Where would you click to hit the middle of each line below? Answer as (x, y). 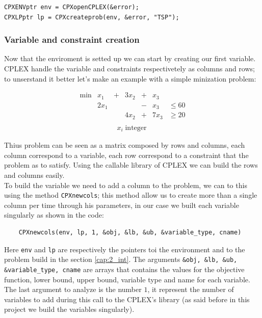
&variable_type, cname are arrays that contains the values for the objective (124, 269)
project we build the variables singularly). (69, 309)
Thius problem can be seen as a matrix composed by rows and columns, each (125, 145)
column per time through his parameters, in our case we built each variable (122, 205)
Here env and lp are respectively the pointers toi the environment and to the (125, 249)
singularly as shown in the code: (54, 215)
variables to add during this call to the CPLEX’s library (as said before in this (127, 299)
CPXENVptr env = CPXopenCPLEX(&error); (72, 7)
